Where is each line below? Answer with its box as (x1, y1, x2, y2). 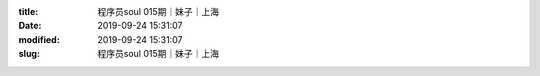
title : (18, 6, 39, 17)
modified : (18, 33, 60, 45)
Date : (18, 20, 42, 32)
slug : (18, 48, 40, 60)
